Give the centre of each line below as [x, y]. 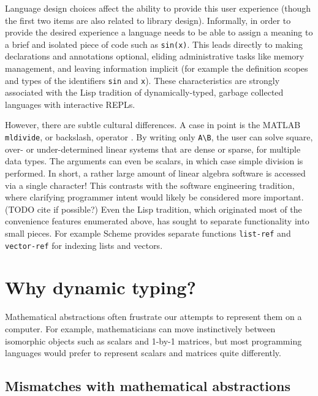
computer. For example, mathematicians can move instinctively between [140, 328]
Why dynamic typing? [100, 287]
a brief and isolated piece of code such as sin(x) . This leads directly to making [154, 44]
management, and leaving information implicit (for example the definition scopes [157, 68]
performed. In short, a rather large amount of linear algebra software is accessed [155, 173]
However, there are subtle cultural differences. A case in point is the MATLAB [153, 125]
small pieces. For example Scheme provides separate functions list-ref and [148, 233]
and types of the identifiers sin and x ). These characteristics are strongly [142, 80]
